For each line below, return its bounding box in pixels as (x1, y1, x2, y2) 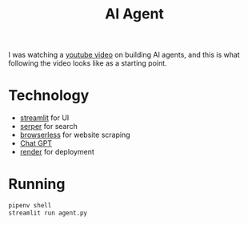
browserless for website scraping (19, 130, 130, 140)
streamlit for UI (19, 113, 70, 123)
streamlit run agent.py (8, 209, 88, 217)
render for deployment (19, 147, 94, 157)
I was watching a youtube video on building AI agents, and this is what (8, 50, 240, 60)
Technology (8, 86, 90, 105)
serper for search (19, 122, 78, 131)
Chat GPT (19, 139, 53, 148)
